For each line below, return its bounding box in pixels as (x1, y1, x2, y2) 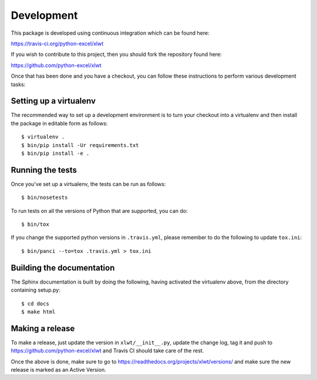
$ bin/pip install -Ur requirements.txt (21, 142, 139, 148)
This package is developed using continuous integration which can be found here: (11, 29, 210, 36)
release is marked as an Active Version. (11, 366, 107, 373)
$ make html (21, 308, 56, 315)
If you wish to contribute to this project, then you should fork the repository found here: (11, 51, 222, 58)
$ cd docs (21, 300, 49, 307)
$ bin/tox (21, 221, 49, 228)
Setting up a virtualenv (11, 96, 96, 106)
